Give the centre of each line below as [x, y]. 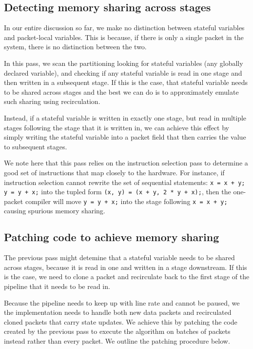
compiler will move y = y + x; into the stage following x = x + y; [126, 201]
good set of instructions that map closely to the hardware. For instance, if [114, 172]
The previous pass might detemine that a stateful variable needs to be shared [119, 257]
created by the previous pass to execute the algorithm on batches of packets [117, 331]
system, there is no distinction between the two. [75, 47]
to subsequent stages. [36, 146]
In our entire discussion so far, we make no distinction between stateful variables [124, 28]
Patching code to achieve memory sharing [112, 237]
